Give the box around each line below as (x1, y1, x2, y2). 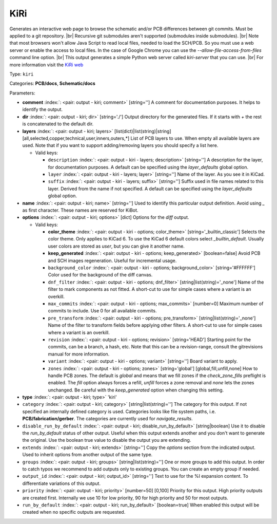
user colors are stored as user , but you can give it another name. (48, 243, 185, 249)
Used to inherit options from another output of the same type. (22, 452, 153, 458)
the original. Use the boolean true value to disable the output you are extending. (22, 437, 191, 443)
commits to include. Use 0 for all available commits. (48, 308, 157, 314)
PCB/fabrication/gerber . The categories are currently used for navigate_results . (22, 416, 193, 422)
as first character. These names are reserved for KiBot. (22, 207, 138, 213)
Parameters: (9, 90, 35, 96)
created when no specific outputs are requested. (22, 509, 126, 515)
